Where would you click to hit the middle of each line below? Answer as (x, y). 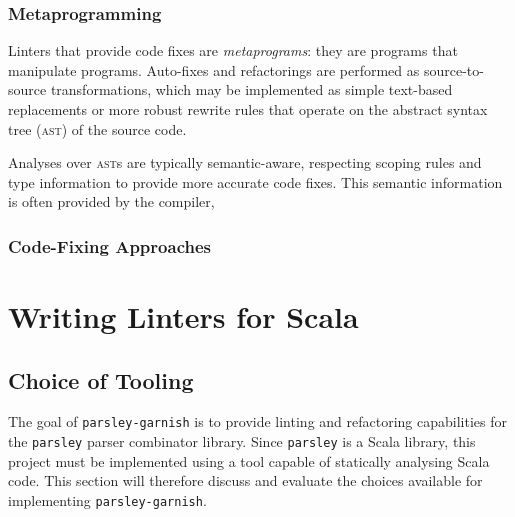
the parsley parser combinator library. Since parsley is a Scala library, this (242, 441)
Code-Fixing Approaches (109, 245)
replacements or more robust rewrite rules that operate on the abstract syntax (248, 109)
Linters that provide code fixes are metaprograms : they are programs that (233, 50)
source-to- (453, 69)
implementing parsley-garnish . (107, 499)
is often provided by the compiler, (111, 201)
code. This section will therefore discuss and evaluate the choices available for (245, 480)
